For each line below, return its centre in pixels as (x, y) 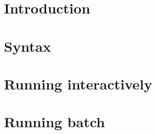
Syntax (28, 46)
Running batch (54, 122)
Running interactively (78, 83)
